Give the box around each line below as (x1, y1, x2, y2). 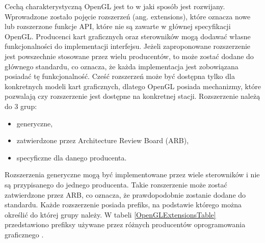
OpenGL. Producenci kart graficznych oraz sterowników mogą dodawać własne (5, 31, 251, 41)
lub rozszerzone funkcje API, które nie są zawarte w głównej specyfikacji (5, 21, 231, 32)
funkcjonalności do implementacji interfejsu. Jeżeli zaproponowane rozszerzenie (5, 41, 251, 51)
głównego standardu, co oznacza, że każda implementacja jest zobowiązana (5, 61, 238, 71)
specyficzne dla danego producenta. (16, 152, 127, 163)
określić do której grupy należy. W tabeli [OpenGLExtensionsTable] (5, 209, 216, 220)
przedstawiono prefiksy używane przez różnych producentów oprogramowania (5, 219, 246, 230)
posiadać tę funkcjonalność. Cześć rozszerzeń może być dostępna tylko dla (5, 71, 235, 82)
